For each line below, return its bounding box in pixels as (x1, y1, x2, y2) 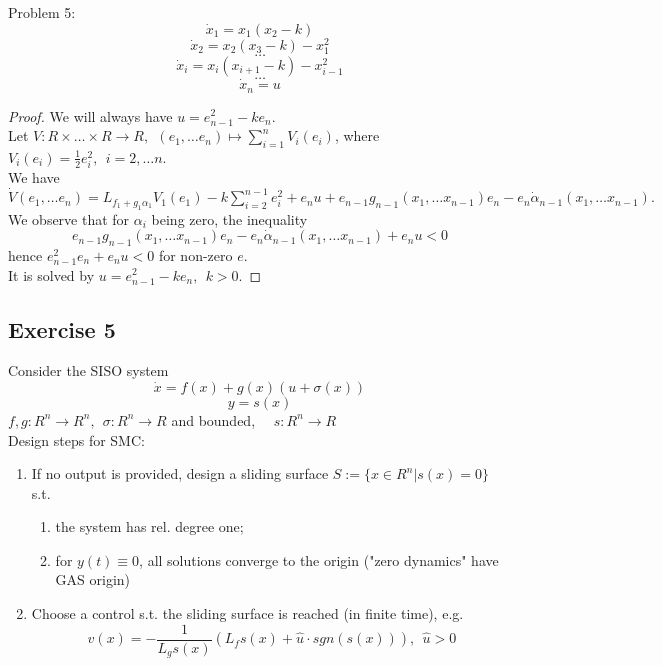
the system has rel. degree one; (55, 516, 244, 537)
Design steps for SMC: (8, 429, 145, 450)
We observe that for (8, 208, 130, 229)
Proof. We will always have (8, 105, 173, 126)
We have (8, 167, 60, 188)
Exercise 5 (8, 313, 116, 344)
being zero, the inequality (151, 208, 308, 229)
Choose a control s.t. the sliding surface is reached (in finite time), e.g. (31, 603, 464, 624)
